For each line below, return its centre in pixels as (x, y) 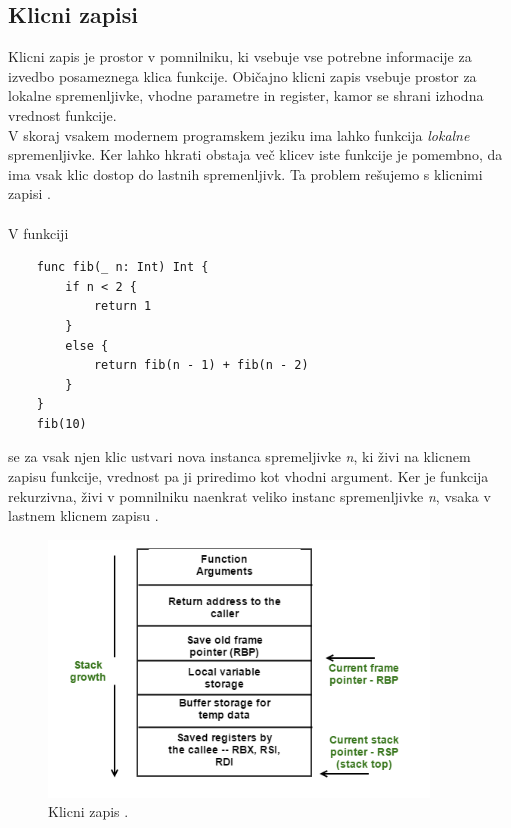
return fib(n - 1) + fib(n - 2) (201, 365)
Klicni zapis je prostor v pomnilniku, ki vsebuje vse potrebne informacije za (240, 56)
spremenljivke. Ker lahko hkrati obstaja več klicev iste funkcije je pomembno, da (255, 154)
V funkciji (38, 232)
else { (87, 345)
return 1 (122, 306)
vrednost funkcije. (62, 114)
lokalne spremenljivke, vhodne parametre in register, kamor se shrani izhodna (246, 95)
